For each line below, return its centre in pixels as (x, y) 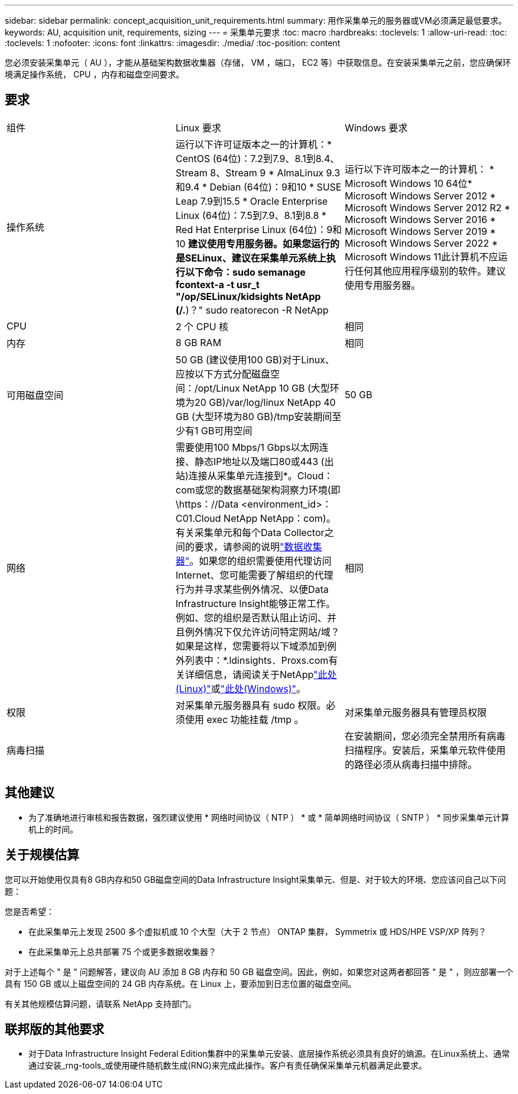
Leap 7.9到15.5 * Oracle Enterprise (252, 201)
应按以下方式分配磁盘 (223, 374)
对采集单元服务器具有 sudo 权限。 (251, 705)
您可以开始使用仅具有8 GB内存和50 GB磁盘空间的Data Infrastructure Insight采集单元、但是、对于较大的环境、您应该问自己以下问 (255, 879)
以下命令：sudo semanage (245, 272)
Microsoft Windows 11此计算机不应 (421, 256)
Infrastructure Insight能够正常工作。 (255, 603)
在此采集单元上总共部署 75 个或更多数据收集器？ (122, 951)
